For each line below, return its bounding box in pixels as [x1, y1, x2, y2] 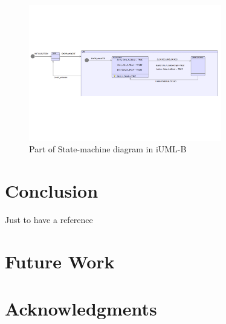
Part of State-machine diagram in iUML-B [29, 143, 187, 155]
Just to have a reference [5, 213, 93, 226]
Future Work [5, 248, 115, 273]
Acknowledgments [5, 296, 157, 321]
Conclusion [5, 178, 98, 203]
